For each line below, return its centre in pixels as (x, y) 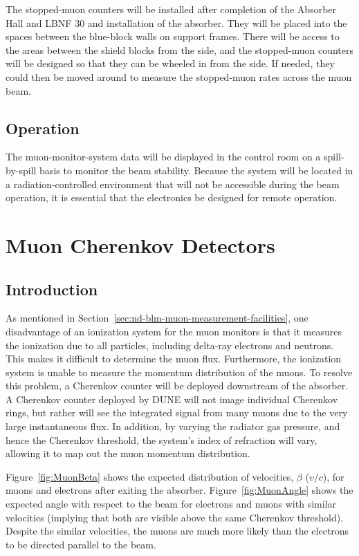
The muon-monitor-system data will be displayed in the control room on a (163, 157)
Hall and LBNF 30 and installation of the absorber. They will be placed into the (176, 22)
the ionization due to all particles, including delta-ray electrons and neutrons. (170, 345)
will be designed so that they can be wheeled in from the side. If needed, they (170, 63)
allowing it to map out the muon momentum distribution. (128, 453)
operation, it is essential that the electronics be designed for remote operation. (172, 197)
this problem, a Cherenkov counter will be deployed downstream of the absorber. (177, 386)
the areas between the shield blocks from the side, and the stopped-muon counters (179, 49)
